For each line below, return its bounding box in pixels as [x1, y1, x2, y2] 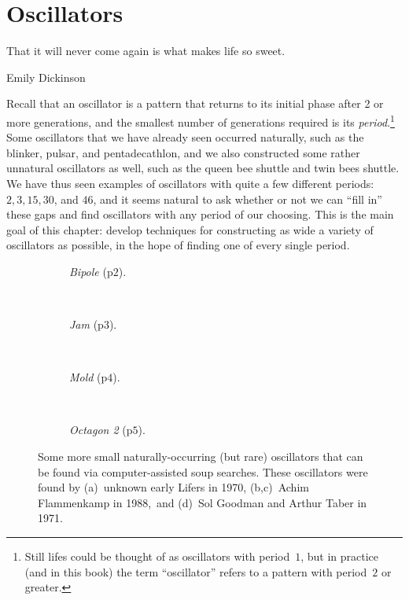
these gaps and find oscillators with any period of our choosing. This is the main [6, 206, 394, 223]
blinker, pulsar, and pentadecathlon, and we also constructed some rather [6, 144, 360, 160]
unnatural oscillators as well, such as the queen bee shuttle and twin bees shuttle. [6, 160, 400, 176]
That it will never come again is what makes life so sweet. [6, 42, 286, 59]
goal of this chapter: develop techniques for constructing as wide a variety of [6, 221, 374, 237]
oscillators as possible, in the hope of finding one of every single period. [6, 237, 350, 253]
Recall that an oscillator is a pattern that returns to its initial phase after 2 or [6, 95, 384, 112]
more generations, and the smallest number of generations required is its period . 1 [6, 111, 395, 130]
